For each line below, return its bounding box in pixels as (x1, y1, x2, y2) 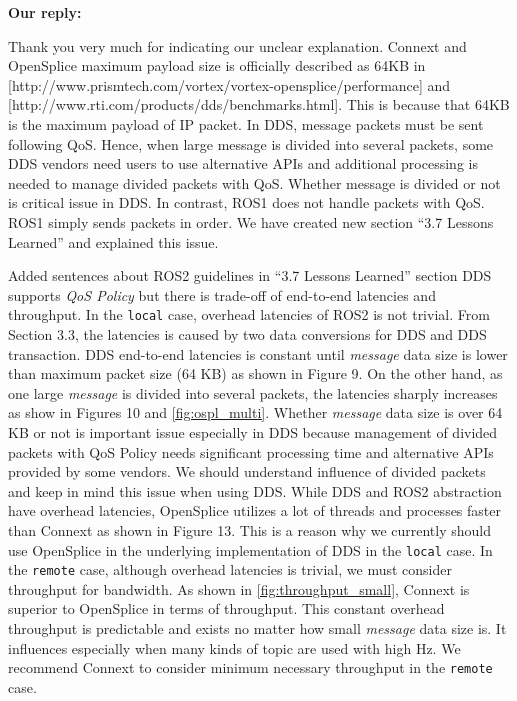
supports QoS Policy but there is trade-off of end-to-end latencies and (8, 284, 436, 305)
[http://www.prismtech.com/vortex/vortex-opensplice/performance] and (8, 74, 451, 95)
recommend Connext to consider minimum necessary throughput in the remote (8, 657, 493, 678)
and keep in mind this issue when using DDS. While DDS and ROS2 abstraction (8, 480, 502, 501)
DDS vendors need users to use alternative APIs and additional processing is (8, 153, 478, 174)
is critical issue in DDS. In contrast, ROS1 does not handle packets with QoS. (8, 192, 485, 213)
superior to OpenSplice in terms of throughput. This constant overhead (8, 598, 445, 619)
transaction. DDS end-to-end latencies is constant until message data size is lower (8, 343, 508, 364)
